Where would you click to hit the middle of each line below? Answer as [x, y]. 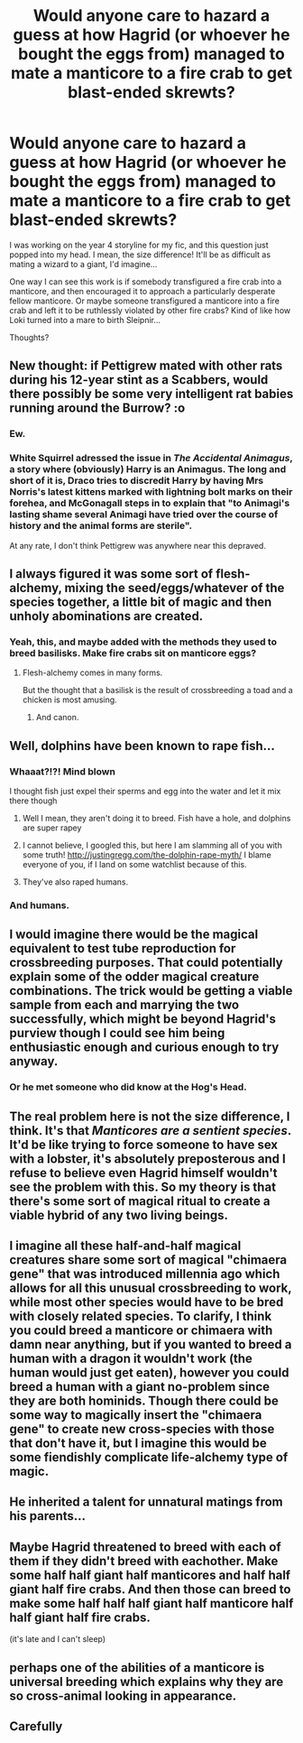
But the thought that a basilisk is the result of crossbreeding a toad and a [157, 691]
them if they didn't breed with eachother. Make [144, 1561]
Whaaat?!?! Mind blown [62, 771]
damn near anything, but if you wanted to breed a [151, 1344]
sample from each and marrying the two [124, 1005]
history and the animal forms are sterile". [101, 526]
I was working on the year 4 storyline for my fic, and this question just [139, 245]
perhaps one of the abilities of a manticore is [137, 1668]
